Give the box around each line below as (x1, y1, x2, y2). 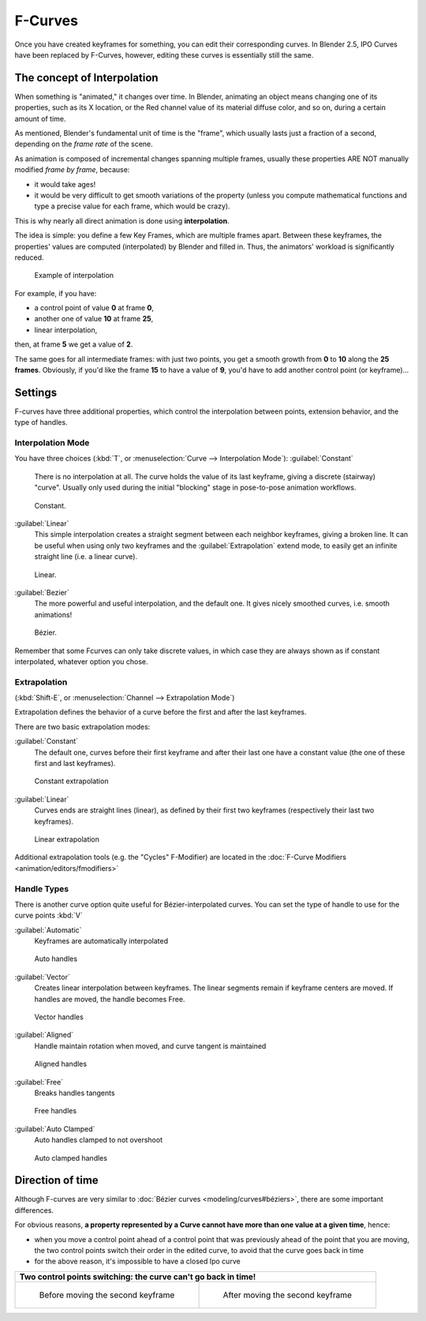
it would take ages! (34, 179, 96, 189)
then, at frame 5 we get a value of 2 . (14, 340, 133, 349)
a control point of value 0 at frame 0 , (34, 303, 154, 313)
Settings (14, 385, 58, 399)
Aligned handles (34, 1059, 87, 1069)
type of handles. (14, 418, 68, 427)
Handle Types (14, 883, 69, 894)
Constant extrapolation (34, 776, 109, 786)
